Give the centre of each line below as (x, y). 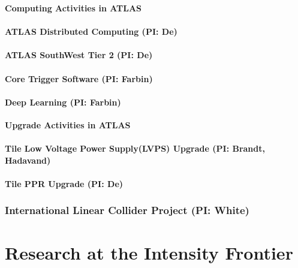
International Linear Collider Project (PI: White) (127, 210)
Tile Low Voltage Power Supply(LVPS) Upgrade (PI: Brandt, (135, 148)
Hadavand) (28, 160)
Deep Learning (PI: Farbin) (63, 102)
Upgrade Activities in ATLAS (68, 124)
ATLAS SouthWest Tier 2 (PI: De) (79, 55)
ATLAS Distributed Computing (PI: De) (91, 31)
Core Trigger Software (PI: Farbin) (79, 78)
